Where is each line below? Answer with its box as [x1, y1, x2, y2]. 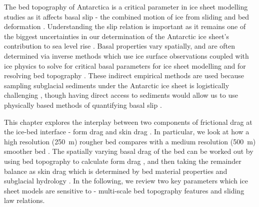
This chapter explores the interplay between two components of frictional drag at [4, 116, 252, 127]
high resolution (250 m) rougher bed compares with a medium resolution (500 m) [4, 136, 256, 146]
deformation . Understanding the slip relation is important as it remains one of [4, 21, 246, 32]
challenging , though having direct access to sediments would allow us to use [4, 90, 238, 100]
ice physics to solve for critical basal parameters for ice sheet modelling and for [4, 60, 246, 71]
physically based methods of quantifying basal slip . [4, 99, 162, 110]
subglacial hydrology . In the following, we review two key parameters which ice [4, 175, 248, 186]
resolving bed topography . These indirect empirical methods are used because [4, 70, 244, 81]
